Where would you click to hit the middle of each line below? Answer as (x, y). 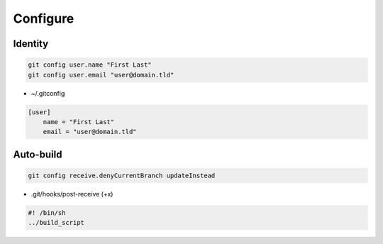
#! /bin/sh (47, 212)
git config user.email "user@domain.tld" (101, 75)
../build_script (56, 223)
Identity (31, 44)
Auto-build (38, 154)
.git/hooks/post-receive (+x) (72, 194)
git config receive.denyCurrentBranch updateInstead (122, 175)
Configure (44, 18)
